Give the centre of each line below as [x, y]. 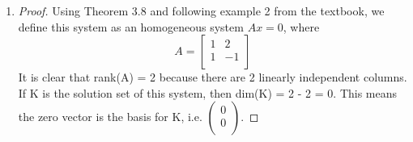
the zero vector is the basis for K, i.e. [110, 117]
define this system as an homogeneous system [131, 26]
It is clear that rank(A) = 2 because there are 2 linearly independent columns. [213, 77]
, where [301, 26]
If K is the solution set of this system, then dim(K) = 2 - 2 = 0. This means [208, 92]
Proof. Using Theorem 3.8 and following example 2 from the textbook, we [201, 10]
